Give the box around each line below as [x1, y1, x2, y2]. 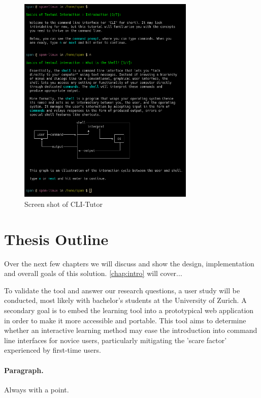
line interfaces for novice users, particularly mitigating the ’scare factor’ [4, 334, 227, 345]
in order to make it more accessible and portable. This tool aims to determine [4, 315, 246, 325]
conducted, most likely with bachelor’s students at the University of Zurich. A [4, 295, 247, 305]
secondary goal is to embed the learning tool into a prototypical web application [4, 305, 254, 316]
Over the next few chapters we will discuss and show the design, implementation [4, 258, 254, 268]
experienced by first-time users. [4, 345, 101, 355]
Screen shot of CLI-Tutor [24, 198, 103, 209]
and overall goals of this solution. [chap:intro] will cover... [4, 268, 182, 279]
